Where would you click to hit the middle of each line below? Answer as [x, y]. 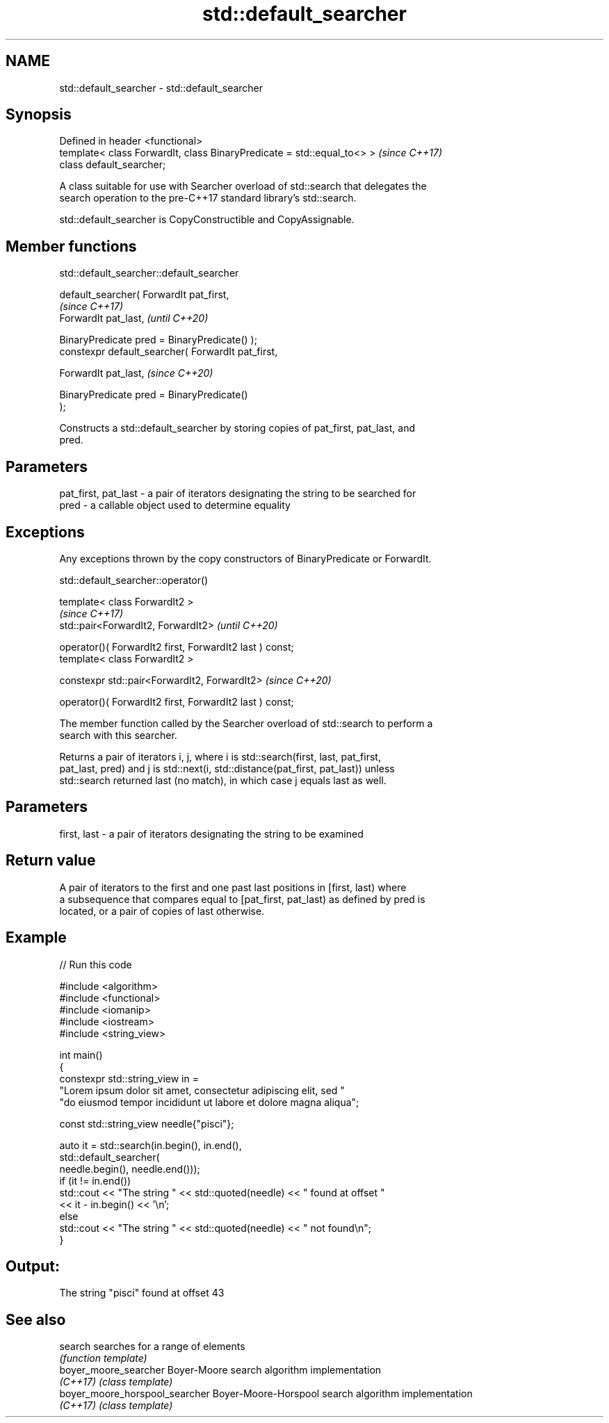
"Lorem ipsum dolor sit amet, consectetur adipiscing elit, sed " [202, 1090]
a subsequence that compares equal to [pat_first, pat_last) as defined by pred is [242, 899]
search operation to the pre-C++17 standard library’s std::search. [208, 198]
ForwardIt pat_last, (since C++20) [136, 373]
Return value [51, 861]
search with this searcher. [118, 735]
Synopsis [39, 115]
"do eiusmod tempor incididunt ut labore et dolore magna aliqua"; [209, 1102]
